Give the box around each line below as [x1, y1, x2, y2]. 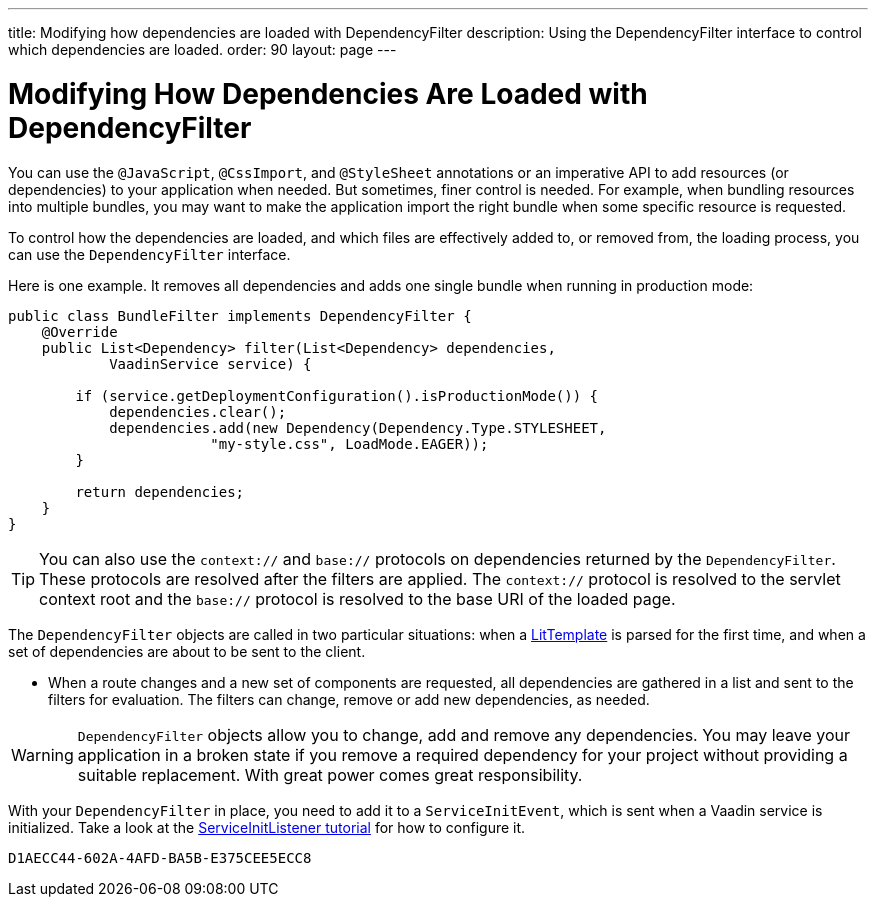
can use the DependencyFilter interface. [8, 245, 291, 263]
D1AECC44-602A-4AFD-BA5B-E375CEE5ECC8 [8, 849, 312, 866]
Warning [11, 744, 74, 765]
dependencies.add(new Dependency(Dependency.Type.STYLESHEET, [109, 419, 607, 436]
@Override [41, 323, 118, 340]
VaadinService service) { [109, 355, 312, 372]
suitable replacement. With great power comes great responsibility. [77, 764, 583, 785]
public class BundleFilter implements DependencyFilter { [8, 307, 472, 324]
